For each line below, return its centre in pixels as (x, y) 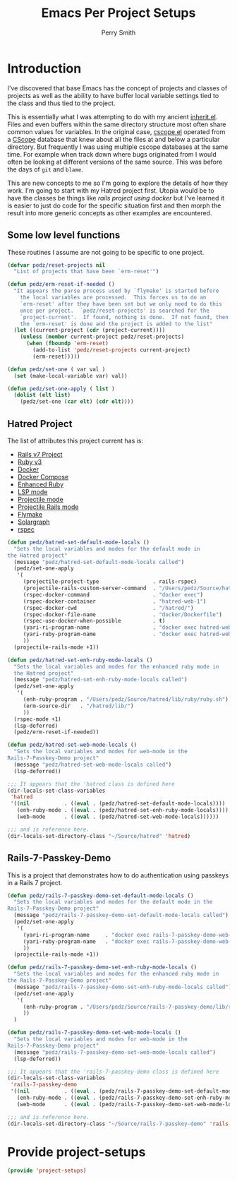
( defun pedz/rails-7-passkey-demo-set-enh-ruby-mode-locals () (102, 967)
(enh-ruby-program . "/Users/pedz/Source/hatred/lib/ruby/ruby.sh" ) (126, 700)
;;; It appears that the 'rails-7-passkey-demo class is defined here (113, 1072)
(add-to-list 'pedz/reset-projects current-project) (112, 350)
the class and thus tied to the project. (61, 103)
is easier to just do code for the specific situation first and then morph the (114, 205)
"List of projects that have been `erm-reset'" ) (86, 272)
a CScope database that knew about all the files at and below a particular (114, 139)
